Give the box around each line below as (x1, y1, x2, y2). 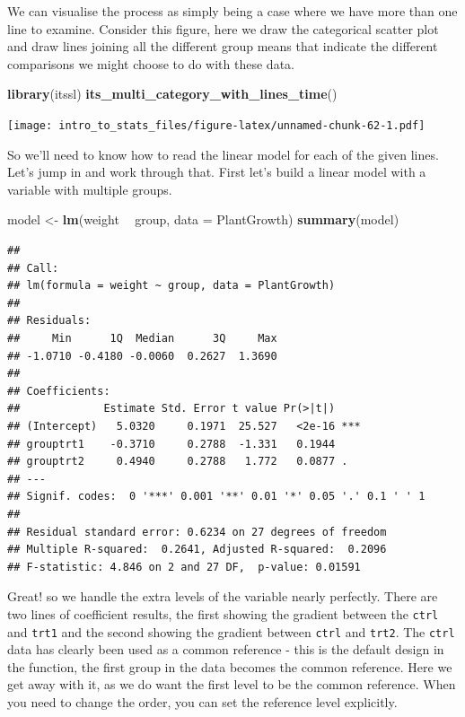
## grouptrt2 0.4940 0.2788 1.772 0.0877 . (7, 455, 348, 468)
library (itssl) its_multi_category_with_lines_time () (7, 84, 338, 103)
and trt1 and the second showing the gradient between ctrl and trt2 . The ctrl (7, 622, 455, 641)
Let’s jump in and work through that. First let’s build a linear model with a (7, 162, 426, 181)
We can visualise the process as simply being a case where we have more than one (7, 2, 458, 20)
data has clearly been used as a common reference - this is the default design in (7, 640, 444, 659)
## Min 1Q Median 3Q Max (7, 331, 277, 345)
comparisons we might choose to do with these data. (7, 54, 294, 73)
